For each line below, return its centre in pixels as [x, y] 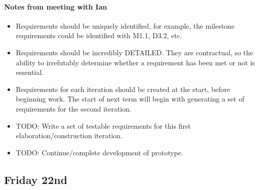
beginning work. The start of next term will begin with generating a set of [130, 99]
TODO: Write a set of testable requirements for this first [103, 125]
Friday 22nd [36, 179]
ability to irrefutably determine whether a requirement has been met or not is [135, 62]
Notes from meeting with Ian [56, 6]
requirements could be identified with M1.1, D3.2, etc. [99, 35]
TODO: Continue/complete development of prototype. [99, 152]
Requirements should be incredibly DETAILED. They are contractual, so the [135, 52]
